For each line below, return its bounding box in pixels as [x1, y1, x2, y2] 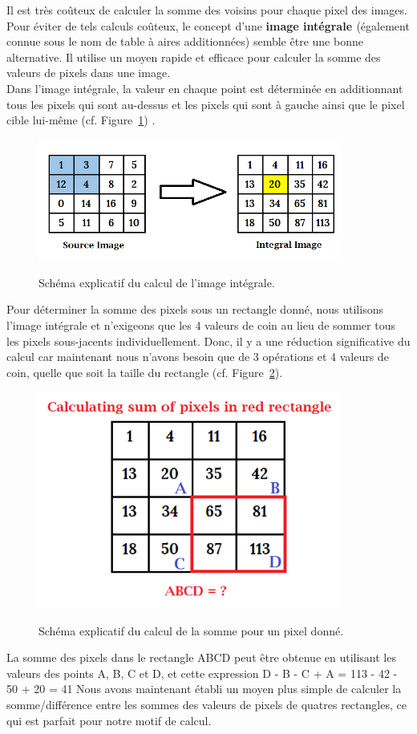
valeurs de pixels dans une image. [6, 64, 171, 81]
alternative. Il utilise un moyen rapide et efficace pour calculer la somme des [6, 48, 381, 65]
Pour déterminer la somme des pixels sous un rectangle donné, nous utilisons [6, 301, 383, 318]
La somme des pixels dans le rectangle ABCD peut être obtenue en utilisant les [6, 649, 396, 666]
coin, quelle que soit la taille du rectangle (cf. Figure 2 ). [6, 363, 283, 380]
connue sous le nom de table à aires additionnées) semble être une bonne [6, 33, 363, 50]
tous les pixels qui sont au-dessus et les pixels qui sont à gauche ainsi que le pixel [6, 95, 405, 112]
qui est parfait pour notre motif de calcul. [6, 712, 212, 728]
